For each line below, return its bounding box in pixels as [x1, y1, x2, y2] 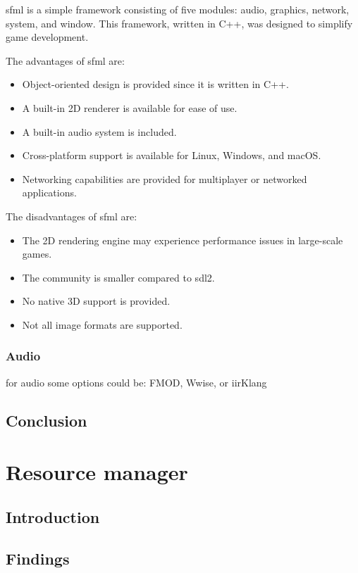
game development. [6, 30, 89, 44]
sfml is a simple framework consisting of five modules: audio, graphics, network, [6, 2, 350, 16]
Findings [6, 547, 70, 569]
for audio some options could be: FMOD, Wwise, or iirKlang [6, 374, 267, 389]
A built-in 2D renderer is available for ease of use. [22, 100, 237, 115]
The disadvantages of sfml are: [6, 208, 137, 223]
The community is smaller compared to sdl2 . [22, 270, 215, 284]
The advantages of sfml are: [6, 53, 125, 68]
